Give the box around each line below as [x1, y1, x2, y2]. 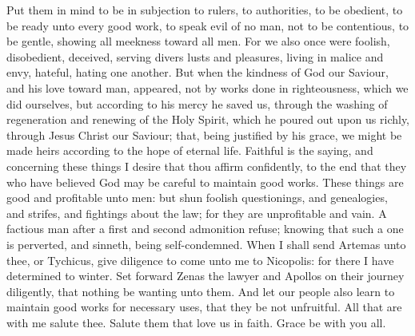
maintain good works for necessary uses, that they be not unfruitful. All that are [6, 298, 402, 315]
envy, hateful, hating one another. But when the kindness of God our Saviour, [6, 64, 389, 81]
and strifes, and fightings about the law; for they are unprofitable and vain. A [6, 204, 387, 221]
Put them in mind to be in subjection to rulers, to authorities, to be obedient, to [6, 2, 403, 18]
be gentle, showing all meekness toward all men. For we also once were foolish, [6, 33, 390, 49]
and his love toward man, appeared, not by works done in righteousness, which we [6, 79, 409, 96]
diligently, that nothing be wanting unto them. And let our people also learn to [6, 283, 395, 299]
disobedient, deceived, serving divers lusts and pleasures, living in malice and [6, 48, 384, 65]
